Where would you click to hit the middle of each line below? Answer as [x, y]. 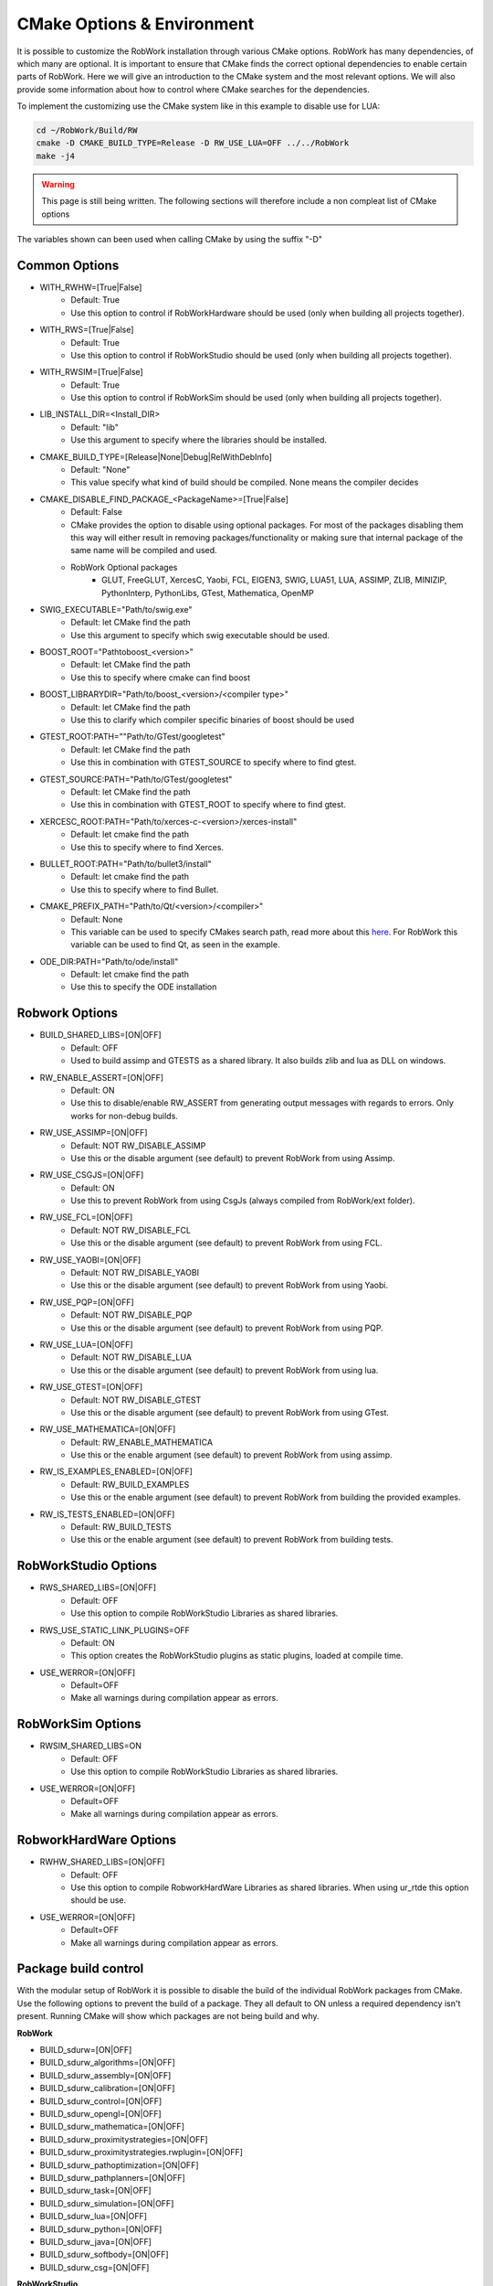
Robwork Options [68, 1014]
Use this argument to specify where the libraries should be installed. [199, 440]
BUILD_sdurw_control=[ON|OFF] [101, 2101]
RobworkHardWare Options [97, 1840]
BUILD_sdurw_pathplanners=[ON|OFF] [113, 2177]
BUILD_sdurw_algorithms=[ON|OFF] [107, 2063]
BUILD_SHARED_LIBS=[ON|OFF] [100, 1035]
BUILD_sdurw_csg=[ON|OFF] [94, 2267]
